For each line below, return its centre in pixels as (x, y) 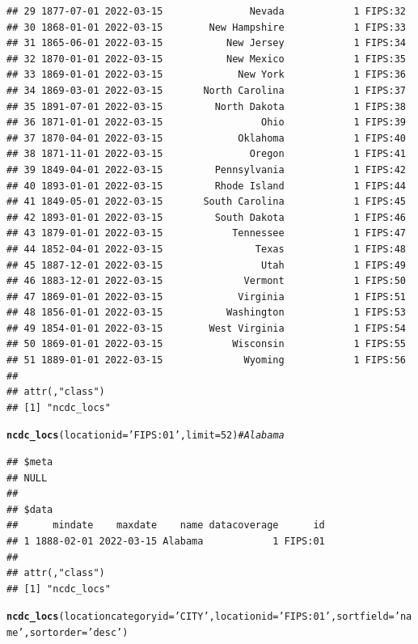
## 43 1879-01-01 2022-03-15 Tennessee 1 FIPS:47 (206, 233)
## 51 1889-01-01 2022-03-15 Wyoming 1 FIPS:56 (206, 360)
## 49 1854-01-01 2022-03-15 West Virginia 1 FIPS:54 (206, 328)
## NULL (27, 478)
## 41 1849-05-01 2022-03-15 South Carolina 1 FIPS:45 (206, 202)
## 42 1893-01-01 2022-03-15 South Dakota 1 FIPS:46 (206, 217)
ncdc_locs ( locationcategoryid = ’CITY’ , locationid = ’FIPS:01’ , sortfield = (201, 617)
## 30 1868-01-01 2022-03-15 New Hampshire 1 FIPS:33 (206, 27)
